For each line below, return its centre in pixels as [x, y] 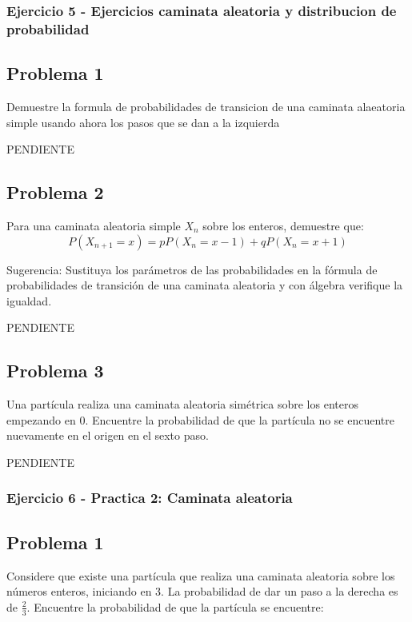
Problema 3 [55, 371]
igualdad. [29, 300]
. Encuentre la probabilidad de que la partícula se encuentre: [175, 606]
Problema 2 [55, 192]
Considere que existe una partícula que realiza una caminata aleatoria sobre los [201, 575]
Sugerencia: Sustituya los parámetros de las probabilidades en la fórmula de [192, 269]
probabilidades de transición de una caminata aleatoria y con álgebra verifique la [205, 285]
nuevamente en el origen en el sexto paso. [108, 435]
